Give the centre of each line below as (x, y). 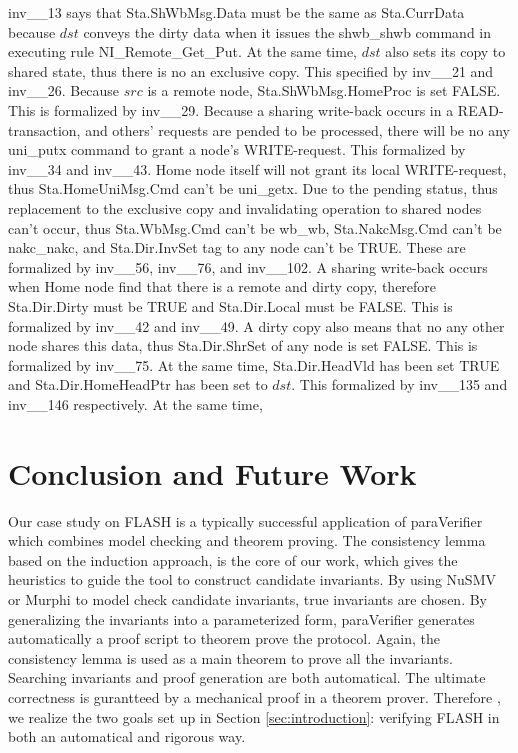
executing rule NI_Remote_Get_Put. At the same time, (183, 51)
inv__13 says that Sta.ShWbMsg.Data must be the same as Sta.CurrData (236, 12)
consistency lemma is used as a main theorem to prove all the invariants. (231, 657)
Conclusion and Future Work (212, 472)
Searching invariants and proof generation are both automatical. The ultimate (247, 677)
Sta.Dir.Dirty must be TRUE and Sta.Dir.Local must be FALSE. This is (230, 305)
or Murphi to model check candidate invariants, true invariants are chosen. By (247, 598)
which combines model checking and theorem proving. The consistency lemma (247, 540)
